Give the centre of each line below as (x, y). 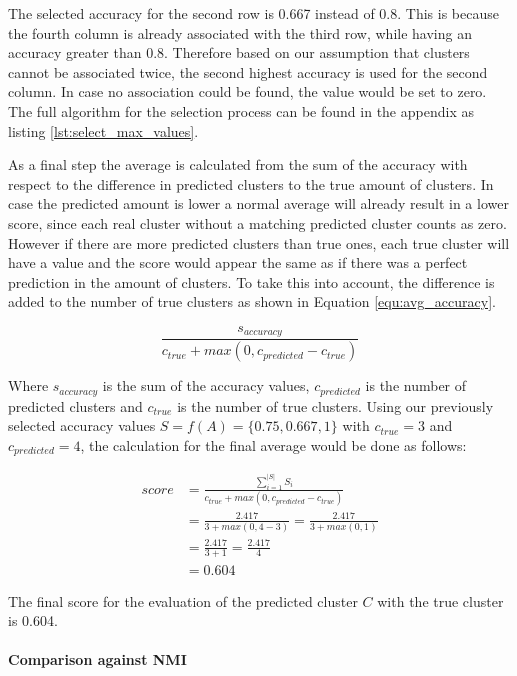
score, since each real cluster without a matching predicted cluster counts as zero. (257, 222)
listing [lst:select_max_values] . (103, 130)
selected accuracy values (82, 425)
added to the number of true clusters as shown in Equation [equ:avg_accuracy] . (252, 301)
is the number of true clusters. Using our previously (335, 405)
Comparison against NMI (97, 659)
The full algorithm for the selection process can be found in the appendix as (241, 110)
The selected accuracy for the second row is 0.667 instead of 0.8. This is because (253, 13)
